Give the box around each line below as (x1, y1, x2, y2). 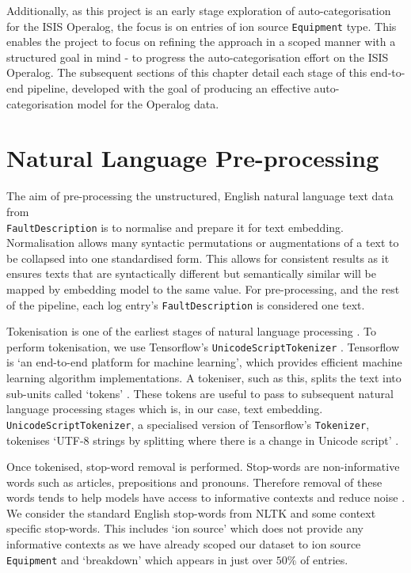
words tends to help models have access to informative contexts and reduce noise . (6, 489, 405, 506)
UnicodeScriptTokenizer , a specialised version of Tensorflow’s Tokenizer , (6, 416, 370, 432)
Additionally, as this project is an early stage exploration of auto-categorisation (6, 2, 391, 18)
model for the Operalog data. (77, 95, 219, 112)
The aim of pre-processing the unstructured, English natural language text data (6, 188, 394, 204)
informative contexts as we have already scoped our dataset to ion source (6, 536, 361, 552)
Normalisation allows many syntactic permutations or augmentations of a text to (6, 234, 399, 251)
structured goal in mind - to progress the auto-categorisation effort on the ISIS (6, 48, 389, 65)
